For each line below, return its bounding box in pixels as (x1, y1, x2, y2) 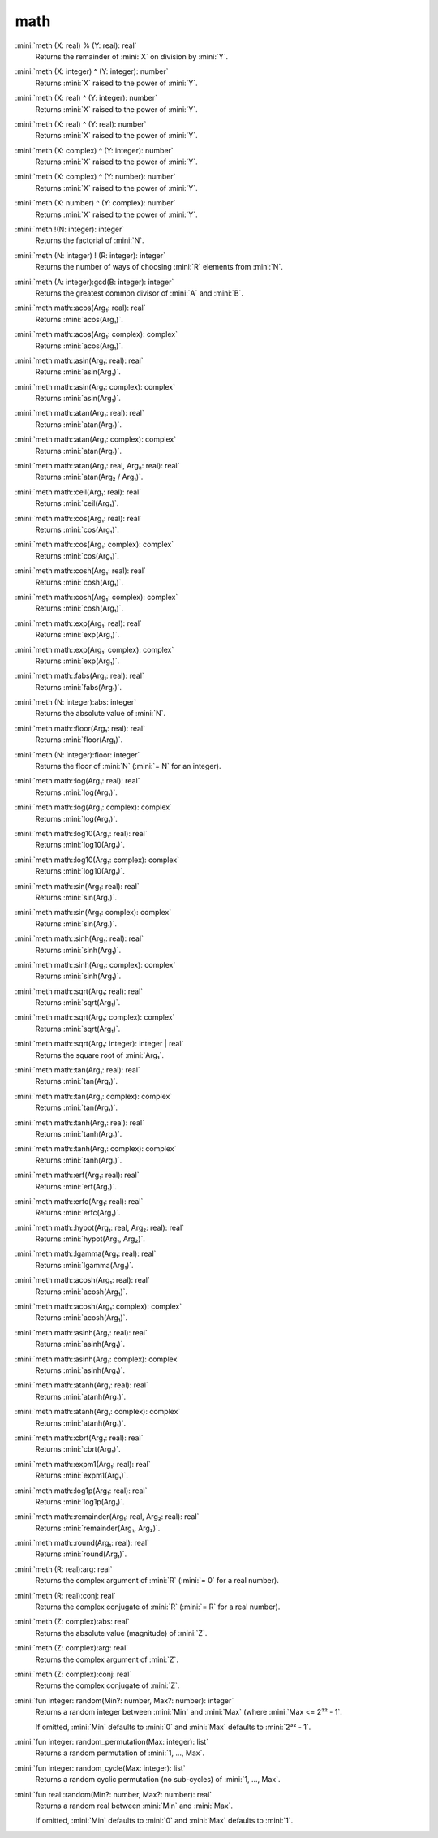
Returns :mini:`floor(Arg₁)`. (35, 735, 123, 744)
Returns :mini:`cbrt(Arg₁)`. (35, 1444, 121, 1454)
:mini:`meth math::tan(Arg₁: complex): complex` (15, 1091, 173, 1101)
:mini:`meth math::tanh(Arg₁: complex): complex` (15, 1144, 177, 1154)
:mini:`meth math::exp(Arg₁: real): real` (15, 618, 142, 628)
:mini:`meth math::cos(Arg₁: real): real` (15, 513, 142, 523)
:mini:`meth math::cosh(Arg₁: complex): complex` (15, 592, 178, 602)
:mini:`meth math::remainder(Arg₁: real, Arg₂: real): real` (15, 1512, 200, 1521)
